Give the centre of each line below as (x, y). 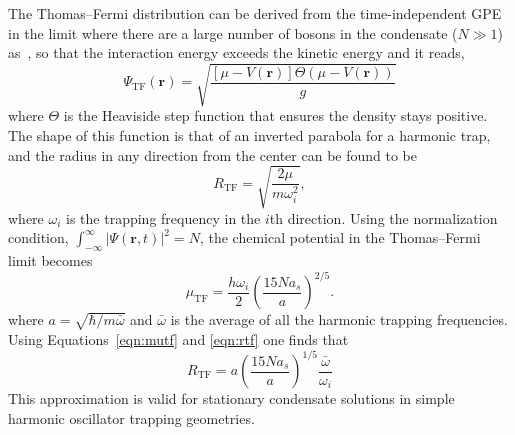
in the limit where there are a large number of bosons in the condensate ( (233, 32)
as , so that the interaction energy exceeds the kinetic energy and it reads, (236, 52)
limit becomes (50, 260)
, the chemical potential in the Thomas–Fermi (340, 237)
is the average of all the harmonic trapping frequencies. (339, 319)
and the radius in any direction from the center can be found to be (212, 154)
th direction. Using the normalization (383, 217)
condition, (38, 237)
